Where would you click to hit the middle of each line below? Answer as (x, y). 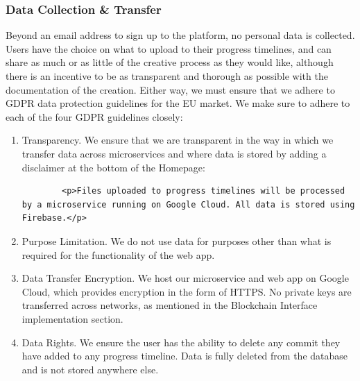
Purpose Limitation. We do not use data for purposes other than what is (177, 240)
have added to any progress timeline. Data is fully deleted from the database (185, 356)
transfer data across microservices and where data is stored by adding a (174, 153)
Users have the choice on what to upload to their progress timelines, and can (169, 48)
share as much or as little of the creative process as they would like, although (170, 62)
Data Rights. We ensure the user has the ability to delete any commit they (181, 342)
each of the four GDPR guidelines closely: (94, 116)
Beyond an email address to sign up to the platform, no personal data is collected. (180, 35)
